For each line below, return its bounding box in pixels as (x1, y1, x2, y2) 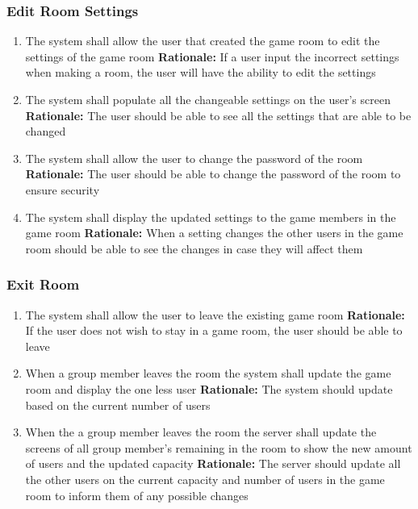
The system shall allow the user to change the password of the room (25, 149, 363, 166)
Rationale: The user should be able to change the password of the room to (25, 165, 401, 182)
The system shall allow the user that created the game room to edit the (25, 32, 380, 49)
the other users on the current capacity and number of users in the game (25, 470, 385, 487)
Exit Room (6, 274, 80, 294)
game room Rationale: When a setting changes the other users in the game (25, 224, 403, 241)
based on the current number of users (25, 396, 211, 413)
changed (25, 123, 66, 140)
